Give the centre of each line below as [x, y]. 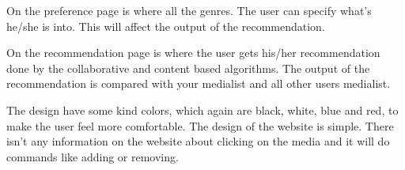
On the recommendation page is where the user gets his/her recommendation [193, 53]
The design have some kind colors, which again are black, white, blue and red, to [202, 110]
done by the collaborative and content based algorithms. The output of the [188, 68]
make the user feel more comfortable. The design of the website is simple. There [200, 125]
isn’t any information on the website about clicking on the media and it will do [198, 141]
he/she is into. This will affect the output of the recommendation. [166, 26]
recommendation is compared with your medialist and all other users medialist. [199, 83]
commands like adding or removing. [93, 156]
